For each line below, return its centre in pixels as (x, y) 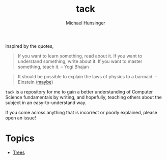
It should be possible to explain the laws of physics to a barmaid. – (87, 76)
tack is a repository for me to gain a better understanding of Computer (79, 91)
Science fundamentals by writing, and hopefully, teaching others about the (83, 97)
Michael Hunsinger (86, 23)
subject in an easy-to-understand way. (46, 103)
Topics (20, 138)
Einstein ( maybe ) (35, 82)
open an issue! (21, 118)
